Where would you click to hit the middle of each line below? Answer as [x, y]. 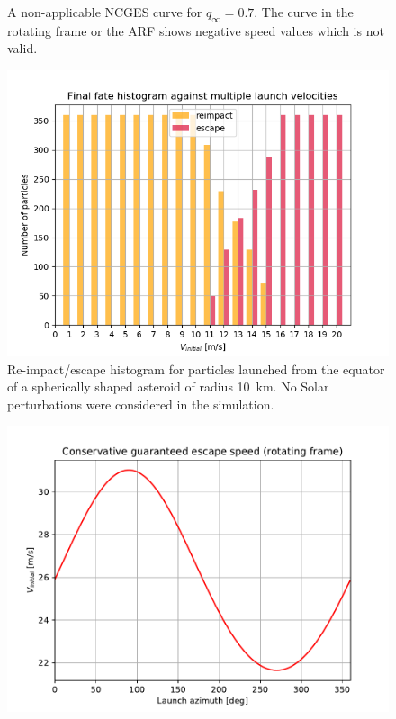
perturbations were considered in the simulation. [141, 404]
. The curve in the [304, 12]
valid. [22, 48]
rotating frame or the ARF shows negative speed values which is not [196, 30]
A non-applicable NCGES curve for [105, 12]
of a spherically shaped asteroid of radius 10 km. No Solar [168, 386]
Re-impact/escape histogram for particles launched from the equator [196, 368]
